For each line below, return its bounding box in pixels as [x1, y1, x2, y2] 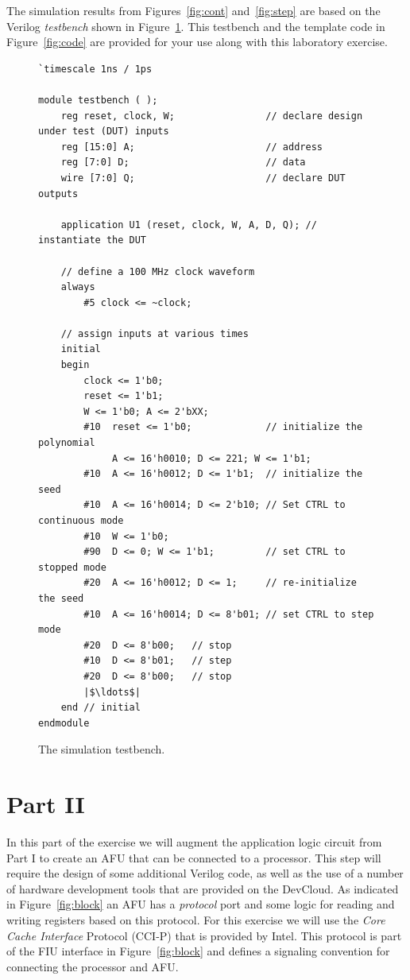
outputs [38, 188, 79, 199]
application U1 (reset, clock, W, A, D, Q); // [60, 219, 317, 230]
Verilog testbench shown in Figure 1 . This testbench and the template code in [6, 17, 385, 34]
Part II [6, 788, 85, 820]
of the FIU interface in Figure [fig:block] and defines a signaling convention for [6, 943, 390, 959]
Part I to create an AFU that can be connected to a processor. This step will [6, 849, 381, 866]
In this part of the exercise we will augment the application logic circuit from [6, 834, 382, 850]
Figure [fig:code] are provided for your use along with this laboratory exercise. [6, 33, 388, 50]
